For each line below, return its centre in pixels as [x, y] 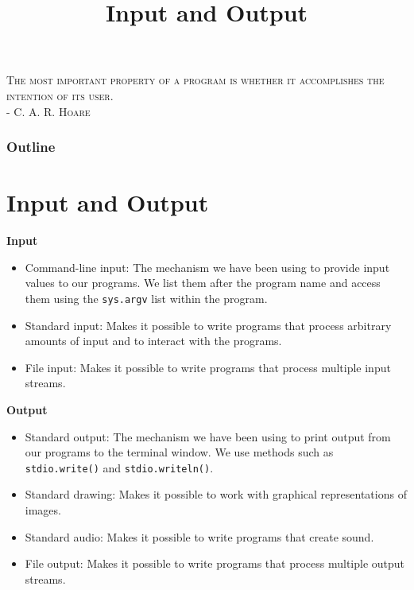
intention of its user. [60, 95]
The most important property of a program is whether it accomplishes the [195, 80]
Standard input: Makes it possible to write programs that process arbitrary [208, 325]
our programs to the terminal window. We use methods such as [179, 452]
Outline [31, 147]
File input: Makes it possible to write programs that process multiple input [208, 367]
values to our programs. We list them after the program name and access [203, 283]
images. [43, 509]
